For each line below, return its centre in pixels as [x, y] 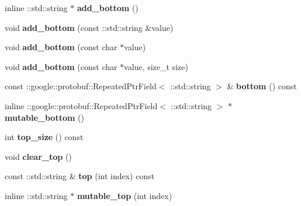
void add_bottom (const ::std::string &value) [89, 27]
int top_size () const [44, 137]
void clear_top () [38, 156]
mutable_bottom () [44, 117]
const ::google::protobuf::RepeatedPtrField [81, 86]
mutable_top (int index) [124, 195]
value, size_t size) [156, 66]
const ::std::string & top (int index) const [80, 176]
